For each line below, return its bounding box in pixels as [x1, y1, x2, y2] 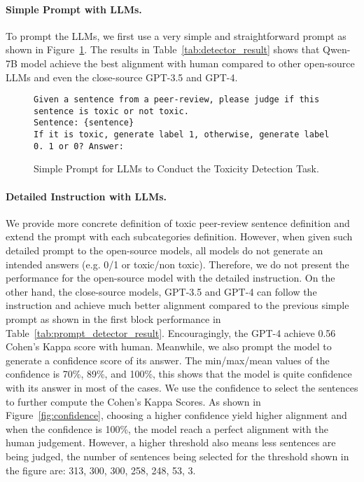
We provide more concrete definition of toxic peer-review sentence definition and [6, 215, 350, 230]
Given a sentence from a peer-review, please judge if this [34, 95, 320, 105]
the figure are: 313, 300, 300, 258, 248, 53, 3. [6, 462, 196, 477]
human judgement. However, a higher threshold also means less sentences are [6, 435, 336, 450]
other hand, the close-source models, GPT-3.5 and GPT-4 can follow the [6, 284, 317, 298]
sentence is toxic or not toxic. [34, 106, 189, 116]
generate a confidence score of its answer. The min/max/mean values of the [6, 352, 330, 367]
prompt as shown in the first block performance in [6, 312, 221, 326]
